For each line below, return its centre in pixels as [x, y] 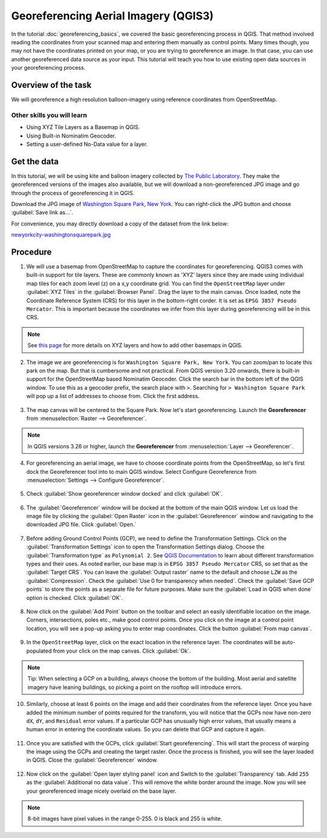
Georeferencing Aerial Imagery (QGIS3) [113, 16]
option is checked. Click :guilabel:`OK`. [75, 597]
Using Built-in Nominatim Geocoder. [71, 136]
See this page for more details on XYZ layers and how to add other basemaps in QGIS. [135, 345]
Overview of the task [51, 85]
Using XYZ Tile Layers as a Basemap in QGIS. [83, 127]
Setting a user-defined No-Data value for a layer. [87, 144]
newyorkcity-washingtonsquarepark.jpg [61, 235]
